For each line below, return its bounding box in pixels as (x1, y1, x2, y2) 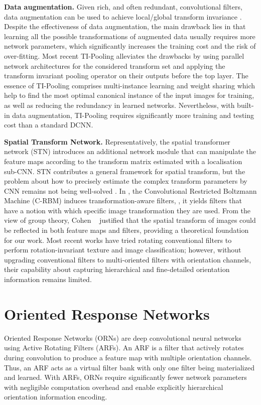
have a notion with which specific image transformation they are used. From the (4, 205, 250, 215)
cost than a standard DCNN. (4, 119, 93, 130)
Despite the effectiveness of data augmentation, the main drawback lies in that (4, 21, 246, 32)
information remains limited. (4, 274, 92, 285)
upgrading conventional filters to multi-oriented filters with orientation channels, (4, 254, 251, 264)
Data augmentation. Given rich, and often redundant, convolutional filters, (4, 2, 242, 12)
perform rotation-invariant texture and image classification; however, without (4, 244, 241, 255)
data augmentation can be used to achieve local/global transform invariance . (4, 11, 242, 22)
